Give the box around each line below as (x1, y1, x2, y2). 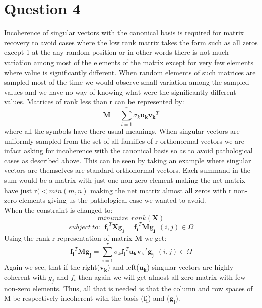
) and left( (107, 262, 139, 272)
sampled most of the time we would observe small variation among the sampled (4, 77, 249, 87)
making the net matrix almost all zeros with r (90, 184, 232, 195)
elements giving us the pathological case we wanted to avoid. (19, 195, 206, 205)
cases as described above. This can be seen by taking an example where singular (4, 155, 251, 165)
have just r (4, 184, 37, 195)
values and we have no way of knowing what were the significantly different (4, 86, 236, 97)
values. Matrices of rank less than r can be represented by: (4, 96, 184, 107)
